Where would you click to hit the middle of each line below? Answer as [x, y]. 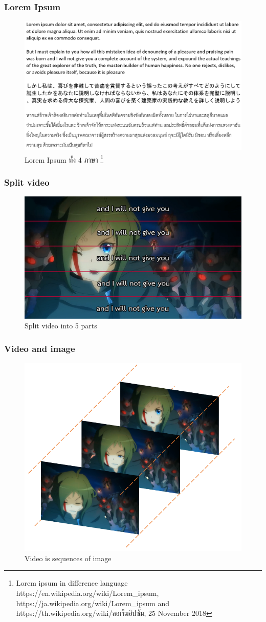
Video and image [40, 348]
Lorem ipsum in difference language [72, 583]
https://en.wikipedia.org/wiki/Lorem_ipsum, [87, 593]
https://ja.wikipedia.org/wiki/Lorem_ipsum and [93, 603]
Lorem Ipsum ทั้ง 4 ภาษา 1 [64, 159]
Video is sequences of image [68, 558]
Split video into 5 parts [61, 326]
